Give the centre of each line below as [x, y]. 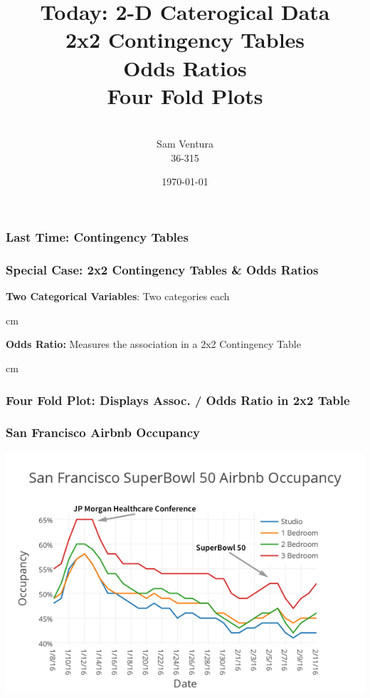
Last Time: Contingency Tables [97, 237]
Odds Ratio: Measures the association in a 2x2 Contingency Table [153, 344]
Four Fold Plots [185, 95]
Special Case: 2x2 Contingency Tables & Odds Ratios [162, 269]
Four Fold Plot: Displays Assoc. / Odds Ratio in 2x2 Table [178, 400]
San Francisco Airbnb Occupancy [103, 432]
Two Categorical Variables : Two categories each [118, 296]
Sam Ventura [185, 144]
